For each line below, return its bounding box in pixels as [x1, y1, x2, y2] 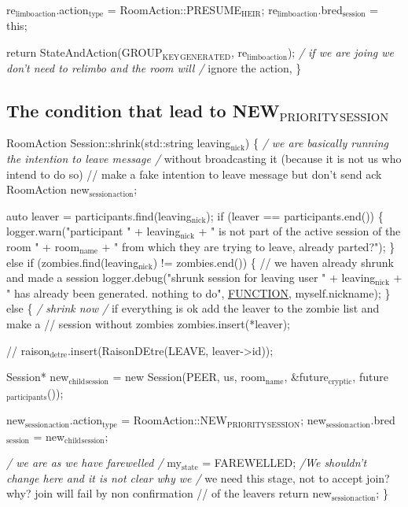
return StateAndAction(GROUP [6, 44, 163, 61]
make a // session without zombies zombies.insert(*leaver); [6, 315, 290, 331]
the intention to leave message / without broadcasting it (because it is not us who [6, 150, 402, 167]
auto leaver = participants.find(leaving [6, 207, 192, 224]
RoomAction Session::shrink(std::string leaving [6, 135, 231, 151]
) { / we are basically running [244, 135, 388, 151]
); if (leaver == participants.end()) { [206, 207, 384, 224]
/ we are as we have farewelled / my [6, 454, 182, 471]
